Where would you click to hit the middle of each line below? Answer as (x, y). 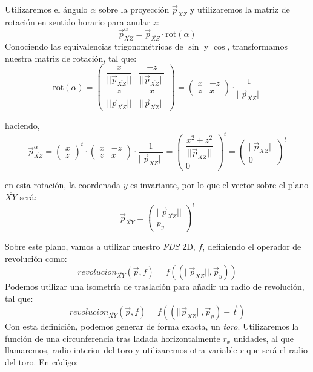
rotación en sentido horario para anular (77, 21)
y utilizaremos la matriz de (240, 9)
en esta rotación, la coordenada (63, 185)
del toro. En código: (42, 362)
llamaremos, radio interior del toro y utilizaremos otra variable (121, 350)
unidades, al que (264, 338)
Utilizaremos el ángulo (46, 9)
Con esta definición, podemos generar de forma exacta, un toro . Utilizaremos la (152, 326)
